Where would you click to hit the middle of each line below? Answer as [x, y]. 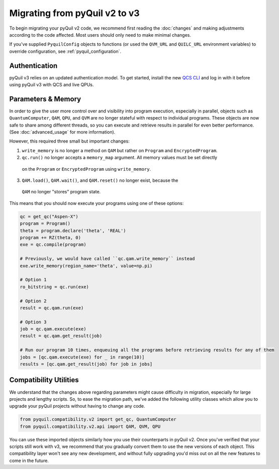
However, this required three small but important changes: [70, 141]
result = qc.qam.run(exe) [52, 308]
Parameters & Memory [45, 99]
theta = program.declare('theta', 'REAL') [73, 230]
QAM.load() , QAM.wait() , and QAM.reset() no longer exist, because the [100, 180]
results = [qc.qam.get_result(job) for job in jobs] [86, 364]
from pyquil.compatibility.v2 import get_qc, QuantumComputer [98, 420]
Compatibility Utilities [44, 380]
